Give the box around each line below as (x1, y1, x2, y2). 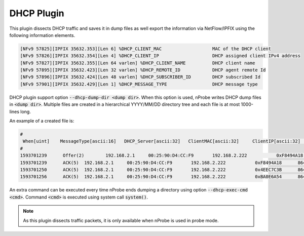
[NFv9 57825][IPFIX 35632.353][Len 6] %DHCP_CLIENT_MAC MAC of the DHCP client (20, 46, 271, 52)
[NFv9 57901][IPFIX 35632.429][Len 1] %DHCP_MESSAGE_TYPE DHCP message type (20, 81, 258, 87)
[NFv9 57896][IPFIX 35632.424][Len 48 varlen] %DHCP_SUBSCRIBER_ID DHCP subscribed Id (20, 74, 261, 80)
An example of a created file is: (9, 118, 74, 124)
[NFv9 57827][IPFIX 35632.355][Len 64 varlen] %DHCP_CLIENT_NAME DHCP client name (20, 60, 255, 66)
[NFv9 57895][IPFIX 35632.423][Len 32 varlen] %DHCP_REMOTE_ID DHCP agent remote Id (20, 67, 266, 73)
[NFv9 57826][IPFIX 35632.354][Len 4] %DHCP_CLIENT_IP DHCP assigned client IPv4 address (20, 53, 301, 59)
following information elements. (9, 32, 75, 38)
